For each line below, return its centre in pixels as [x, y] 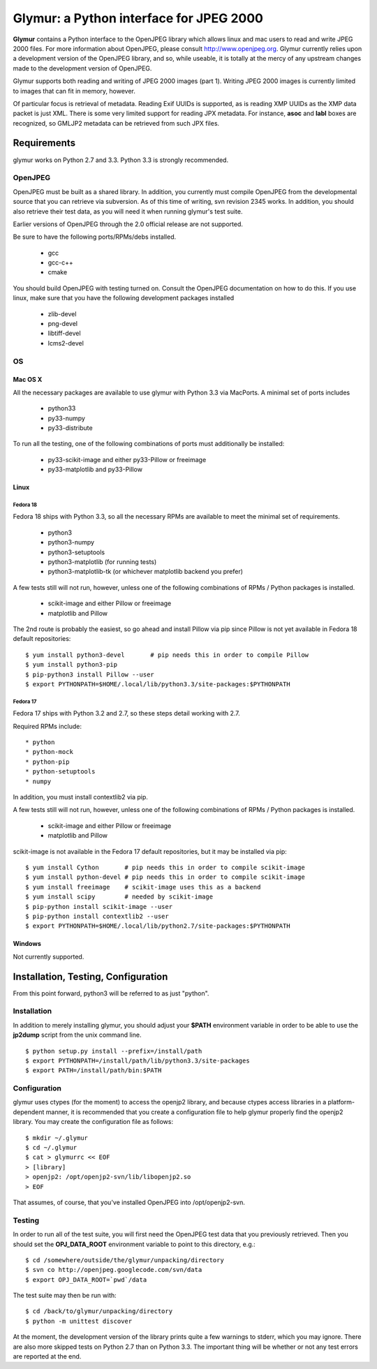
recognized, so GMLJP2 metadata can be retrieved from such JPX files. [116, 123]
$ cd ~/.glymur [51, 1148]
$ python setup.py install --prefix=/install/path [114, 1051]
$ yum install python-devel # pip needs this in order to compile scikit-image [165, 877]
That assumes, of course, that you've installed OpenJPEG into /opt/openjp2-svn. [129, 1202]
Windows [27, 944]
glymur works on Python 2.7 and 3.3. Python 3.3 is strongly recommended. [121, 160]
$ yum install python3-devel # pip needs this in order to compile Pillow [167, 655]
